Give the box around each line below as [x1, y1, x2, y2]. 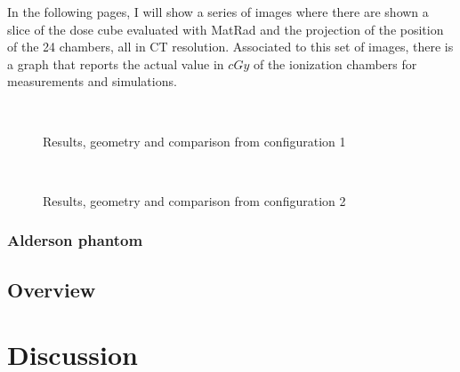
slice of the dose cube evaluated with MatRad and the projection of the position [7, 20, 444, 38]
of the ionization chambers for [253, 54, 417, 73]
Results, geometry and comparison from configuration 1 [43, 131, 346, 150]
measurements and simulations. [7, 72, 177, 91]
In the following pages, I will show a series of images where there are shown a [7, 3, 429, 20]
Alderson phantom [7, 229, 143, 251]
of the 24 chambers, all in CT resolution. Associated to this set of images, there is [7, 37, 454, 56]
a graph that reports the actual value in [7, 54, 224, 73]
